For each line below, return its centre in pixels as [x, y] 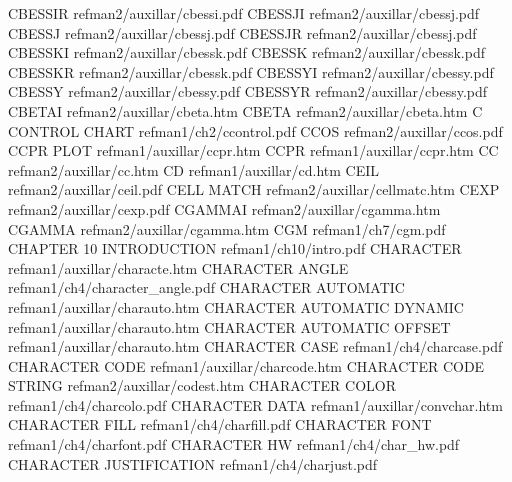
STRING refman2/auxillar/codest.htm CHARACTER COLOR [202, 385]
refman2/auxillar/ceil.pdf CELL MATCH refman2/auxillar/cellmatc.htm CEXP [254, 189]
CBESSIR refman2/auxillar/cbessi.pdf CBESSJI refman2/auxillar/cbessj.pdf [244, 13]
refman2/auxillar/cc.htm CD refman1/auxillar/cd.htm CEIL [193, 169]
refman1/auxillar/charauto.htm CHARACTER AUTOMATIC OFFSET [229, 326]
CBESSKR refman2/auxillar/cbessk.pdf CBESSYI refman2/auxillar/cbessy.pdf [251, 71]
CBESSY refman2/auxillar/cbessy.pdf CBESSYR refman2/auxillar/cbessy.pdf [248, 91]
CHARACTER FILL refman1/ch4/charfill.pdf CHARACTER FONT [220, 424]
